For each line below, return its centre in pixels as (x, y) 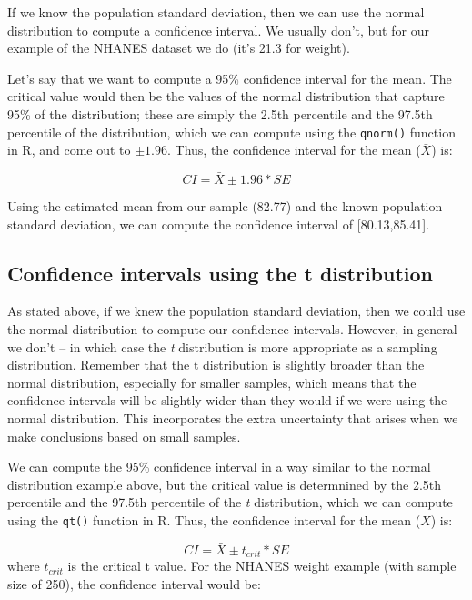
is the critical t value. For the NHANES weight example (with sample (262, 566)
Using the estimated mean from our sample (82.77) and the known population (225, 206)
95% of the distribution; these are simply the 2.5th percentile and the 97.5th (220, 113)
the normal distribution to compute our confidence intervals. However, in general (232, 329)
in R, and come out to (69, 150)
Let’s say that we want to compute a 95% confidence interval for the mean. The (230, 78)
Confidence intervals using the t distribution (221, 273)
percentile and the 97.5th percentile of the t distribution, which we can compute (230, 502)
